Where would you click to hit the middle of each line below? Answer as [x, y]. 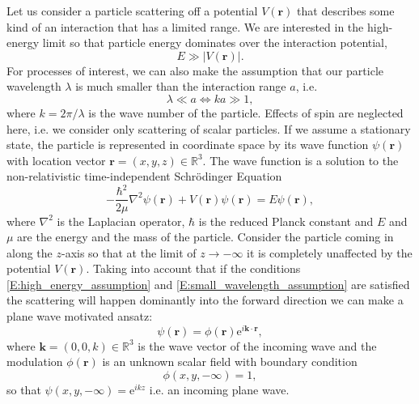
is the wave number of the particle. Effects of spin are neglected [246, 112]
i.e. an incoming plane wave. [219, 389]
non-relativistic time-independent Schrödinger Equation [144, 176]
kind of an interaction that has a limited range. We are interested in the [185, 26]
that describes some [346, 11]
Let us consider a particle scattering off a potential [132, 11]
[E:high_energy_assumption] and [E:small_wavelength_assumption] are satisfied [208, 284]
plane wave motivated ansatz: [80, 316]
